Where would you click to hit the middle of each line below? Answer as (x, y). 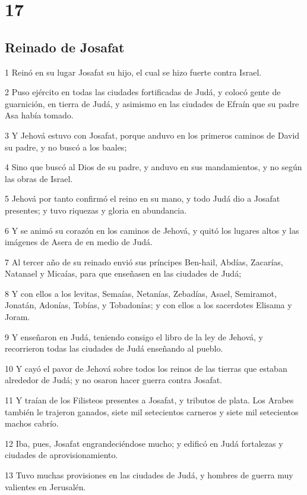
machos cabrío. (32, 423)
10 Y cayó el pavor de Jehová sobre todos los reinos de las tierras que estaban (146, 368)
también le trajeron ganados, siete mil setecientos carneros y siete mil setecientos (152, 411)
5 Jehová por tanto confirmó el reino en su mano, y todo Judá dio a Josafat (143, 198)
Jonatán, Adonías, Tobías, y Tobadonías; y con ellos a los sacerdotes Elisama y (148, 305)
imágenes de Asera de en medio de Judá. (79, 242)
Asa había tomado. (39, 115)
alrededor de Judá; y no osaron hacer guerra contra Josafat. (114, 380)
